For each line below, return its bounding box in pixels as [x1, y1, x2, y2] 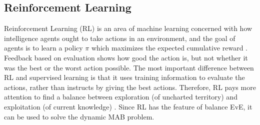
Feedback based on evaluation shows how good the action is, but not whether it [4, 52, 248, 62]
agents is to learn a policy [4, 42, 83, 53]
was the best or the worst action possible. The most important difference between [4, 62, 254, 72]
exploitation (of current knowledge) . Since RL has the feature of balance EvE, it [4, 101, 252, 111]
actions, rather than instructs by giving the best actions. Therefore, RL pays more [4, 81, 256, 92]
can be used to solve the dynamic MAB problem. [4, 111, 154, 121]
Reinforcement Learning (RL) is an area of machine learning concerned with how [4, 23, 252, 33]
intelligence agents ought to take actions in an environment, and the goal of [4, 32, 235, 43]
